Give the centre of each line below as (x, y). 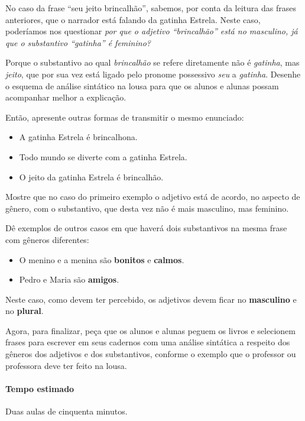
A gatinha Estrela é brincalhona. (78, 137)
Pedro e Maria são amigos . (69, 279)
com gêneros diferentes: (47, 239)
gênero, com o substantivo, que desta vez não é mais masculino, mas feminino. (147, 208)
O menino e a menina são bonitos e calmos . (102, 259)
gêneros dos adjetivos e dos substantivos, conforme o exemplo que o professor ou (151, 354)
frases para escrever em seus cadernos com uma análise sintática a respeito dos (148, 342)
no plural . (25, 311)
